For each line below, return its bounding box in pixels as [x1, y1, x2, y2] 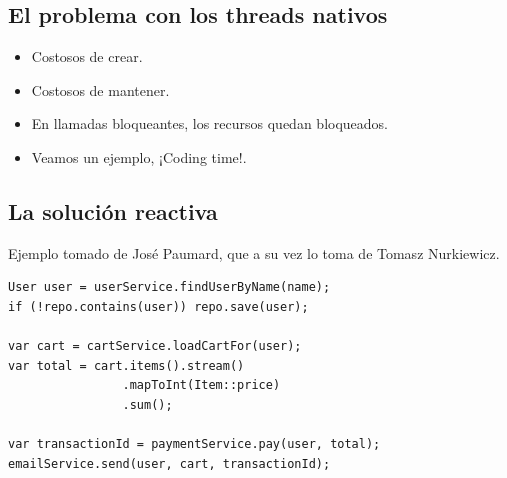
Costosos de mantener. [31, 79, 170, 100]
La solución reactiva [8, 195, 218, 226]
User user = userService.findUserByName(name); [8, 280, 331, 295]
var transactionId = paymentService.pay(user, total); [8, 437, 381, 452]
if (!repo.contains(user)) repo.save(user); [8, 299, 309, 314]
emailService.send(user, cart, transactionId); [8, 456, 331, 471]
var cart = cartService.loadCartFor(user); [8, 339, 302, 354]
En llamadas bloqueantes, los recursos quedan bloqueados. [31, 113, 388, 134]
